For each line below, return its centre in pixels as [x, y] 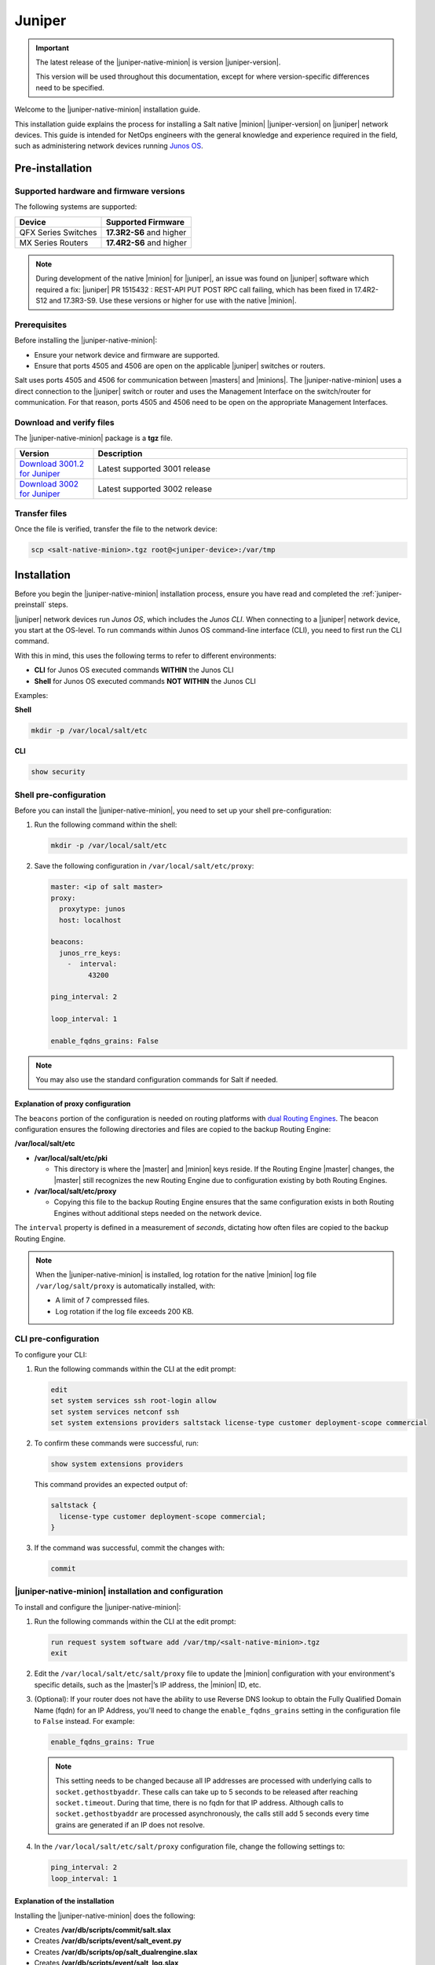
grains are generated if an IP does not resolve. [130, 1824]
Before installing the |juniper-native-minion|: [86, 340]
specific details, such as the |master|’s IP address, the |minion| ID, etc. [148, 1684]
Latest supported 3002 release [155, 489]
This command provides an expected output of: [111, 1485]
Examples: [31, 695]
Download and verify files [64, 422]
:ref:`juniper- [382, 593]
